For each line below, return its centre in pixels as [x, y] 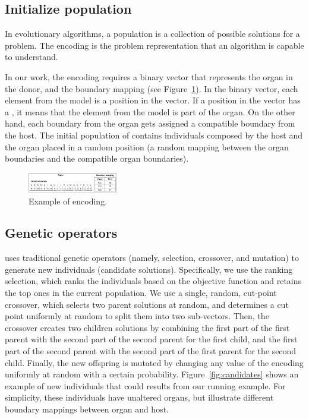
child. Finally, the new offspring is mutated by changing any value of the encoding [154, 362]
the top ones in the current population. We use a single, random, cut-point [141, 293]
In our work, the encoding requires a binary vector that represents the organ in [149, 76]
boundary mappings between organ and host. [87, 409]
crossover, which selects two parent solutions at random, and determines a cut [147, 304]
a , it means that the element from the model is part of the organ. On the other [150, 111]
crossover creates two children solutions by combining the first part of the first [147, 327]
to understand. [31, 57]
